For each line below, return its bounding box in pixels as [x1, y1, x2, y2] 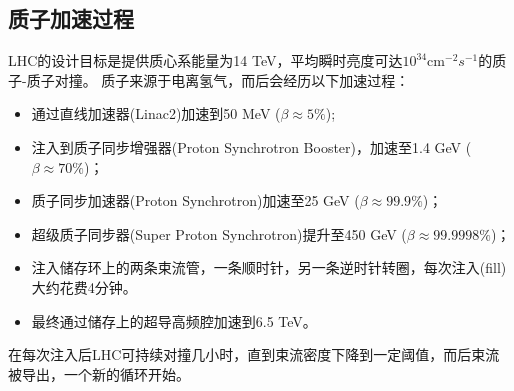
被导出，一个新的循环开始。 [8, 363, 190, 384]
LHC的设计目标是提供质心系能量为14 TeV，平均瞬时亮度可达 [8, 50, 403, 71]
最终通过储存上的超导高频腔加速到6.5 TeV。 [31, 310, 317, 331]
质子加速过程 [8, 3, 134, 34]
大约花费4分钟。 [31, 276, 137, 297]
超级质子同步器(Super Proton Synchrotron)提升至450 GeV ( [31, 223, 407, 244]
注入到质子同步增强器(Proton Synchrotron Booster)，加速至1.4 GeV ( [31, 136, 472, 157]
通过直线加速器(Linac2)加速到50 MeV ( [31, 103, 281, 124]
